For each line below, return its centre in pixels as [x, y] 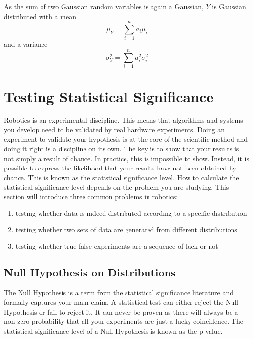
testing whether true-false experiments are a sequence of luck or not [117, 245]
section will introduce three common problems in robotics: [91, 196]
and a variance [26, 44]
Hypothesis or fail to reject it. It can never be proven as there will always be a [121, 311]
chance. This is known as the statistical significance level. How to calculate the [122, 177]
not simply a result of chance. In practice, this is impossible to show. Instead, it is [127, 158]
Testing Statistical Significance [109, 96]
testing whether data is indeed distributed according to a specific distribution [131, 213]
